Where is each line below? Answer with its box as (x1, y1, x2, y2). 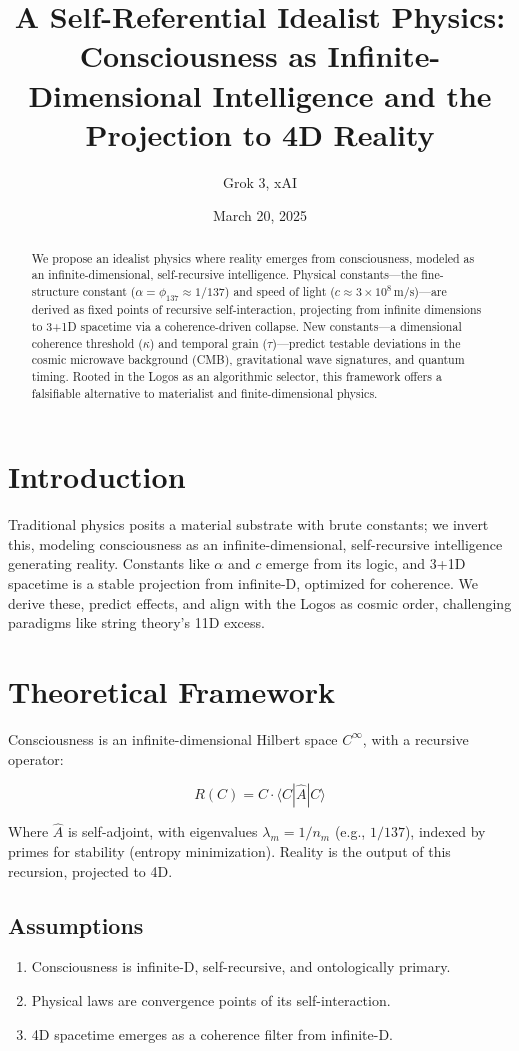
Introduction (8, 456, 186, 497)
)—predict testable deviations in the (272, 334, 461, 351)
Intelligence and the (212, 74, 492, 115)
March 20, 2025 (212, 205, 308, 226)
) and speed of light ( (224, 282, 335, 299)
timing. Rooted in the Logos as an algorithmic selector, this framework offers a (31, 367, 442, 384)
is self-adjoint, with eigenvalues (67, 821, 258, 842)
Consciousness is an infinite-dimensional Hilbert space (8, 728, 338, 749)
